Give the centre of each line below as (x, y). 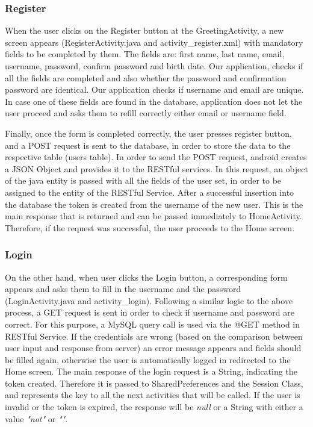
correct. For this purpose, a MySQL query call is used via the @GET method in (153, 324)
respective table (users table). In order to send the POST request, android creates (156, 157)
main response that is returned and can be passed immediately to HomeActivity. (153, 216)
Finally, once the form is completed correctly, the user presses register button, (148, 133)
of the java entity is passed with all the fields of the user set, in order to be (143, 180)
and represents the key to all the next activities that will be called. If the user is (153, 395)
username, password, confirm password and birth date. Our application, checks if (154, 66)
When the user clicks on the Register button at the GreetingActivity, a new (144, 30)
